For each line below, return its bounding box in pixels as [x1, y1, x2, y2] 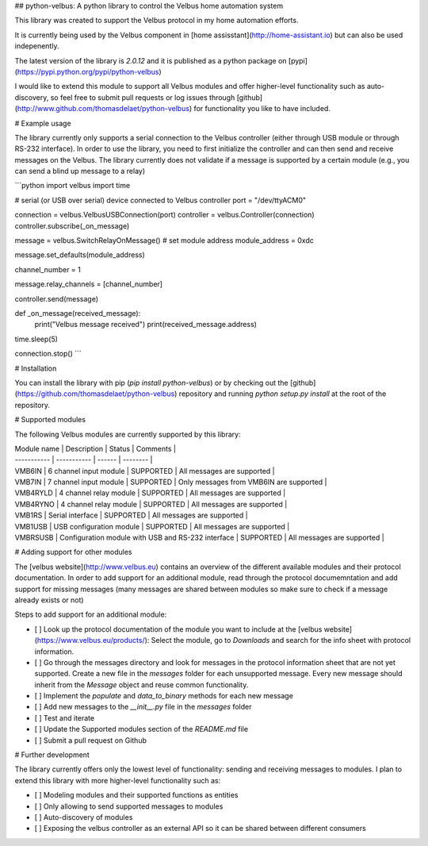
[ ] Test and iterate [34, 713, 95, 722]
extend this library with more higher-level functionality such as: [14, 775, 221, 785]
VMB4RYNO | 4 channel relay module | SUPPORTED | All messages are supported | [14, 499, 288, 509]
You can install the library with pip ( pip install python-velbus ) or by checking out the [14, 378, 289, 387]
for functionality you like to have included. [193, 104, 331, 113]
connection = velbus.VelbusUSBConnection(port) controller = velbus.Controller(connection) [14, 210, 315, 220]
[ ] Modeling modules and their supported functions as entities [34, 790, 239, 800]
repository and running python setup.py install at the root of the [178, 389, 387, 398]
